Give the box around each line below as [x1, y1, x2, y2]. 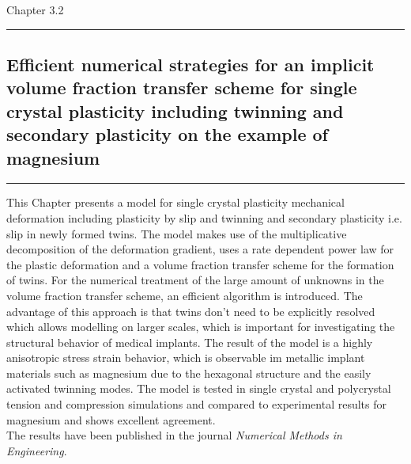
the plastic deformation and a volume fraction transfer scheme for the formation [6, 256, 394, 272]
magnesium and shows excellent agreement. [6, 411, 216, 428]
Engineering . [6, 442, 67, 458]
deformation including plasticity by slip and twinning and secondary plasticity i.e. [6, 209, 402, 226]
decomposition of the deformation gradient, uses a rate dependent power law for [6, 241, 394, 257]
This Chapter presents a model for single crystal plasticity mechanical [6, 194, 345, 211]
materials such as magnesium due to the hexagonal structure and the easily [6, 364, 371, 381]
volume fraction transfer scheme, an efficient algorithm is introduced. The [6, 287, 363, 303]
